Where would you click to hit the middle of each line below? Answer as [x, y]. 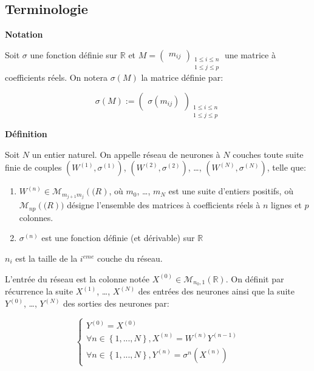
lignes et [286, 205]
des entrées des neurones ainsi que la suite [216, 291]
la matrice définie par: [182, 77]
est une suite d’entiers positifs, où [231, 191]
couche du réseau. [130, 258]
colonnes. [36, 217]
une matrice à [250, 54]
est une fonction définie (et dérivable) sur [118, 238]
